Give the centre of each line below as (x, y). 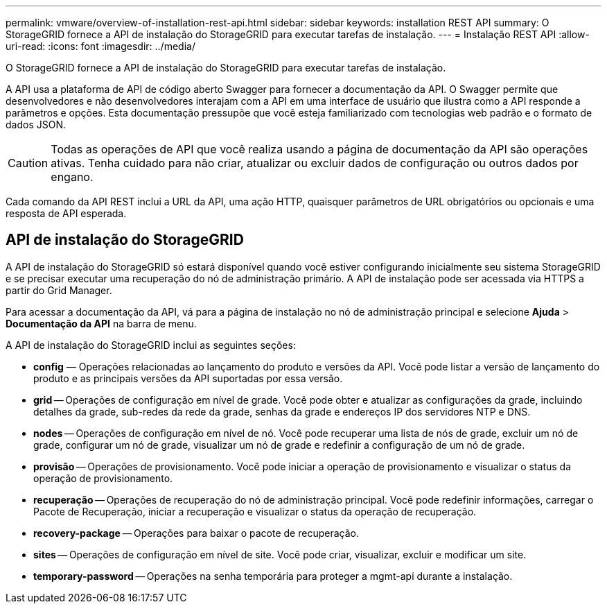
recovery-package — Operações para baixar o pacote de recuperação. (196, 533)
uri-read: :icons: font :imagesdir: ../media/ (100, 46)
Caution (28, 163)
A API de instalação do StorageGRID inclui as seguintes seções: (151, 345)
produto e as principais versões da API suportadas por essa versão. (188, 378)
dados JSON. (36, 125)
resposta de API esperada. (66, 213)
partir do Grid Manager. (59, 290)
